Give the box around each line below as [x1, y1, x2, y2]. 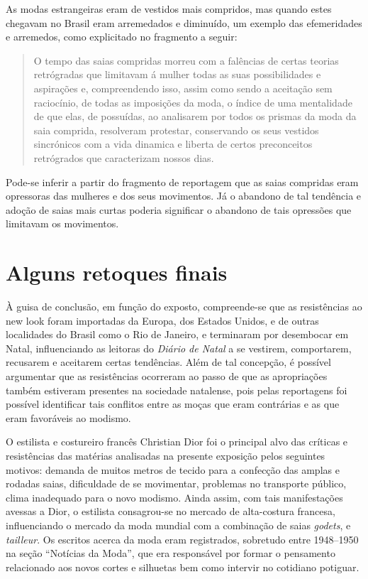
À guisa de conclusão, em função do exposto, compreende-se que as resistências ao [6, 299, 362, 314]
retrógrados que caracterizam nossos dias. [33, 150, 214, 165]
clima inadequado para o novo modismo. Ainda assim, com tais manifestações [6, 489, 343, 504]
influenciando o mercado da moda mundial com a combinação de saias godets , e [6, 517, 351, 532]
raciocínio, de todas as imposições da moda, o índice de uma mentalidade [33, 94, 352, 109]
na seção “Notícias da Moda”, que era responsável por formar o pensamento [6, 546, 335, 561]
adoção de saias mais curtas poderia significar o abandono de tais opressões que [6, 202, 352, 217]
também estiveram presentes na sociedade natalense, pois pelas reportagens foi [6, 382, 347, 397]
